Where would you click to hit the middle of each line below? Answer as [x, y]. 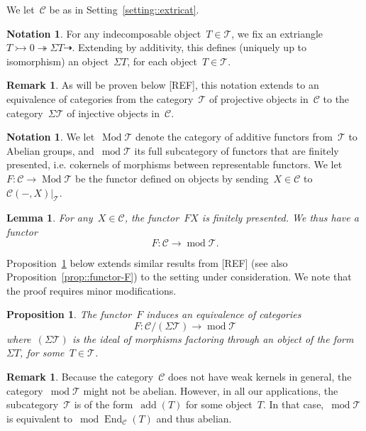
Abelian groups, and [50, 150]
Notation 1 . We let [51, 137]
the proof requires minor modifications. [91, 290]
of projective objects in [259, 98]
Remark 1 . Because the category [80, 377]
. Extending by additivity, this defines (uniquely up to [189, 47]
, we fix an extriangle [277, 33]
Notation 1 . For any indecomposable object [104, 33]
